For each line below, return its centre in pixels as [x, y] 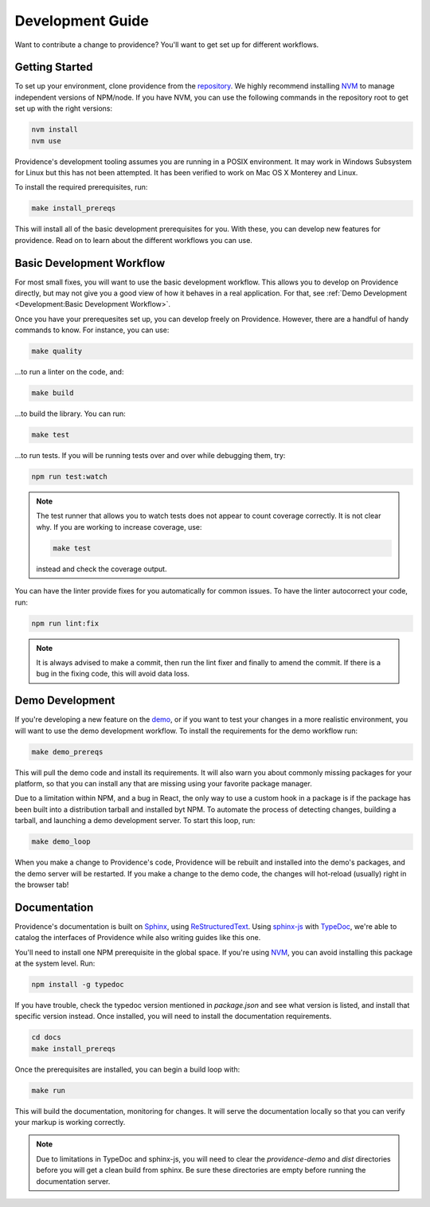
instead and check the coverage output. [102, 569]
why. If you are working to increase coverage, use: [119, 527]
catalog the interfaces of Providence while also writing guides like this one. [138, 938]
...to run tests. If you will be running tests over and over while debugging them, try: [150, 456]
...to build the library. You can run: [70, 413]
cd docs [46, 1037]
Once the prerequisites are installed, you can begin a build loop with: [127, 1069]
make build [53, 393]
